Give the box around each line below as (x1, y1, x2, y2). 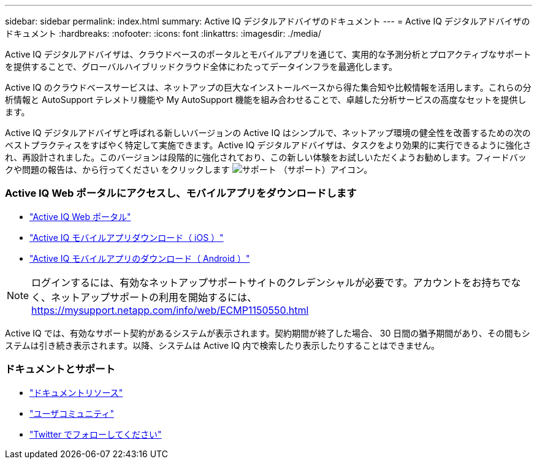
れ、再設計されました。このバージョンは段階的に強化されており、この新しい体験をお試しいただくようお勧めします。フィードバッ (5, 152, 527, 162)
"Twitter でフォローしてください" (29, 428, 162, 439)
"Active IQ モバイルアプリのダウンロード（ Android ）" (29, 253, 250, 264)
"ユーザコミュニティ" (29, 408, 114, 419)
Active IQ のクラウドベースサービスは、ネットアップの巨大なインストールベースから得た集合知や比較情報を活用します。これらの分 (5, 82, 531, 93)
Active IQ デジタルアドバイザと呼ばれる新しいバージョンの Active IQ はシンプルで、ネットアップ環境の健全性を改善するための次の (5, 127, 531, 138)
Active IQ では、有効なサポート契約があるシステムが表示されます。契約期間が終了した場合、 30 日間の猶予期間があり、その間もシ (5, 327, 530, 338)
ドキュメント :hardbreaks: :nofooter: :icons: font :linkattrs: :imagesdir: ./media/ (5, 28, 321, 39)
